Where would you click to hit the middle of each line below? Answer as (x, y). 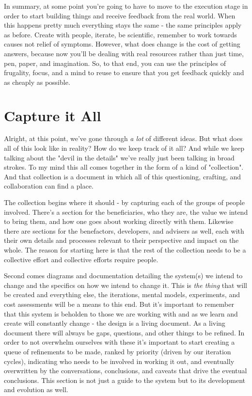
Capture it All (53, 115)
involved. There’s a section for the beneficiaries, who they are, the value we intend (126, 212)
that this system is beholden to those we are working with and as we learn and (121, 313)
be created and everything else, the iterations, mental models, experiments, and (122, 294)
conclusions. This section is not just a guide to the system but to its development (125, 380)
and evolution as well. (36, 389)
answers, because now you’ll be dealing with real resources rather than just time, (124, 53)
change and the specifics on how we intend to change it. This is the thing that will (126, 285)
